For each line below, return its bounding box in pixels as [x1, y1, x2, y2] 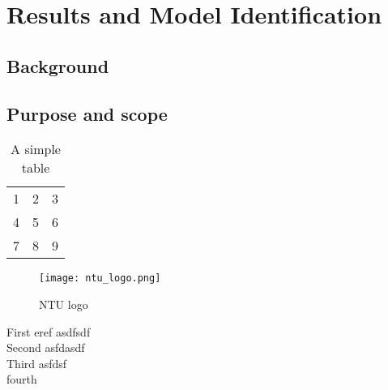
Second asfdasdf [6, 339, 85, 356]
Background [6, 53, 109, 78]
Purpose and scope [6, 101, 168, 126]
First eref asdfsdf [6, 323, 91, 340]
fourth [6, 371, 37, 388]
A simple [11, 139, 61, 159]
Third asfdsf [6, 354, 67, 371]
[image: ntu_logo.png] [39, 272, 161, 285]
